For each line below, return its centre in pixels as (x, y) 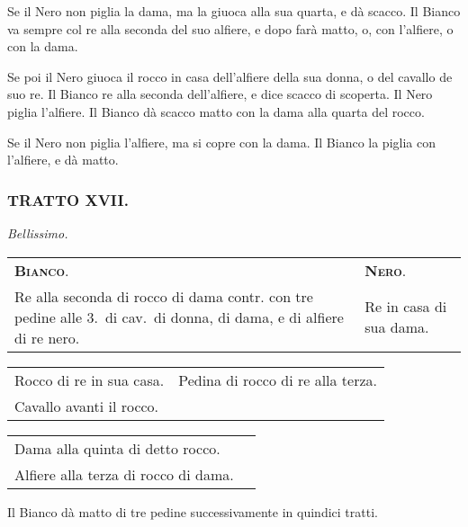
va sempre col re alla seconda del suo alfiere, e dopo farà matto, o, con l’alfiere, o (230, 28)
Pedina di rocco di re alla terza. (278, 380)
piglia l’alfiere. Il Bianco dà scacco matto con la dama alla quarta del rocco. (216, 111)
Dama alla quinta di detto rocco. (117, 448)
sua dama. (397, 327)
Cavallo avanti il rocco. (87, 406)
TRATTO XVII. (68, 199)
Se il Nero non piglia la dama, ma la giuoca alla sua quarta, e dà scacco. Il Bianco (234, 11)
